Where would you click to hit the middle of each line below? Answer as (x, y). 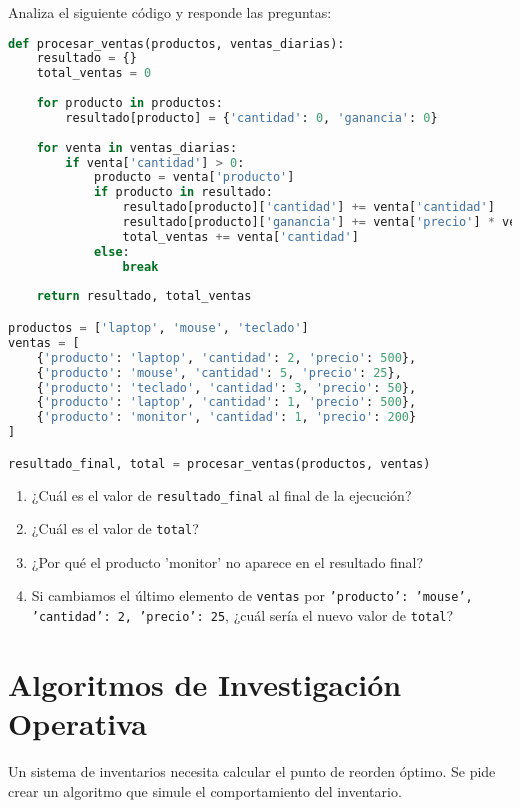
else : (111, 251)
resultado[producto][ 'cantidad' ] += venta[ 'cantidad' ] (308, 207)
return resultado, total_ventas (144, 296)
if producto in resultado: (183, 192)
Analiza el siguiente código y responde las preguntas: (170, 12)
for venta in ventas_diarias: (137, 147)
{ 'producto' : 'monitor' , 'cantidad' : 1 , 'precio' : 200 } (226, 417)
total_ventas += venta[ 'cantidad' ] (240, 236)
